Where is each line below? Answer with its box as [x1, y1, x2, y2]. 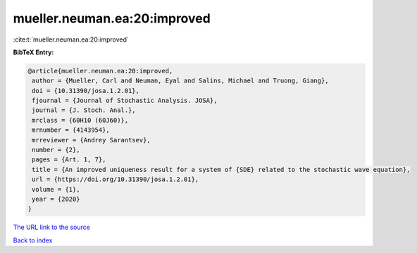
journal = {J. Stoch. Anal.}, [32, 106, 137, 114]
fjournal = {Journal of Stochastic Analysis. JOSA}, [32, 97, 218, 105]
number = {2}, [32, 146, 80, 154]
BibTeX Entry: [13, 48, 54, 56]
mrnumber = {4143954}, [32, 126, 111, 134]
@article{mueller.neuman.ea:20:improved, [27, 67, 173, 75]
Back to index [13, 236, 53, 245]
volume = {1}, [32, 185, 80, 193]
